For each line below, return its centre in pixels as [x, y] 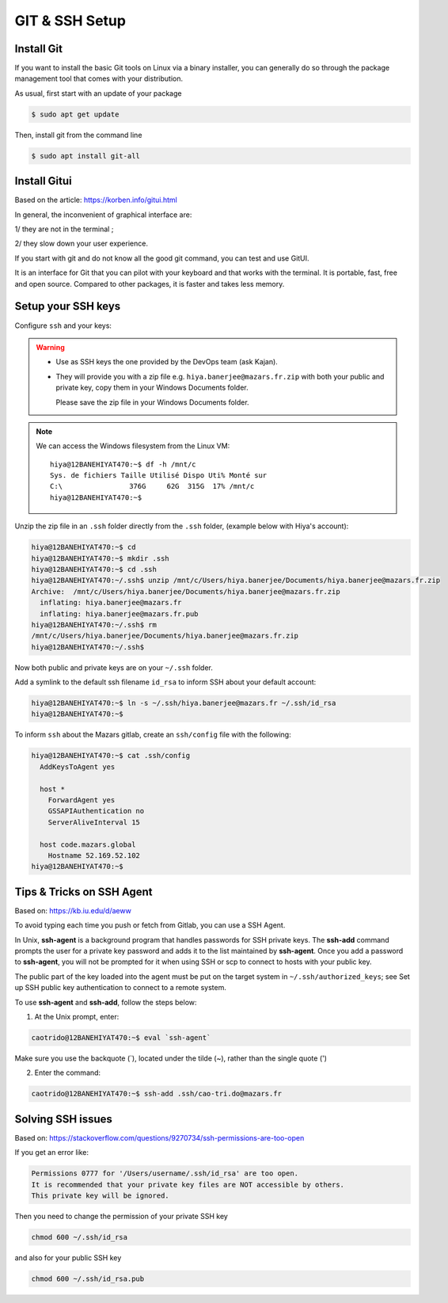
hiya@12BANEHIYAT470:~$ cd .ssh [94, 569]
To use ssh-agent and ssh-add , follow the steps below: [106, 1002]
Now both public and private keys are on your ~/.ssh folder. [114, 667]
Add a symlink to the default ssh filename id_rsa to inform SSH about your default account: [165, 682]
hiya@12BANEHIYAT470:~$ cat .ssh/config [110, 756]
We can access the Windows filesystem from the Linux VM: [133, 446]
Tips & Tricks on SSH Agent [84, 892]
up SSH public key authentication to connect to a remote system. [121, 988]
